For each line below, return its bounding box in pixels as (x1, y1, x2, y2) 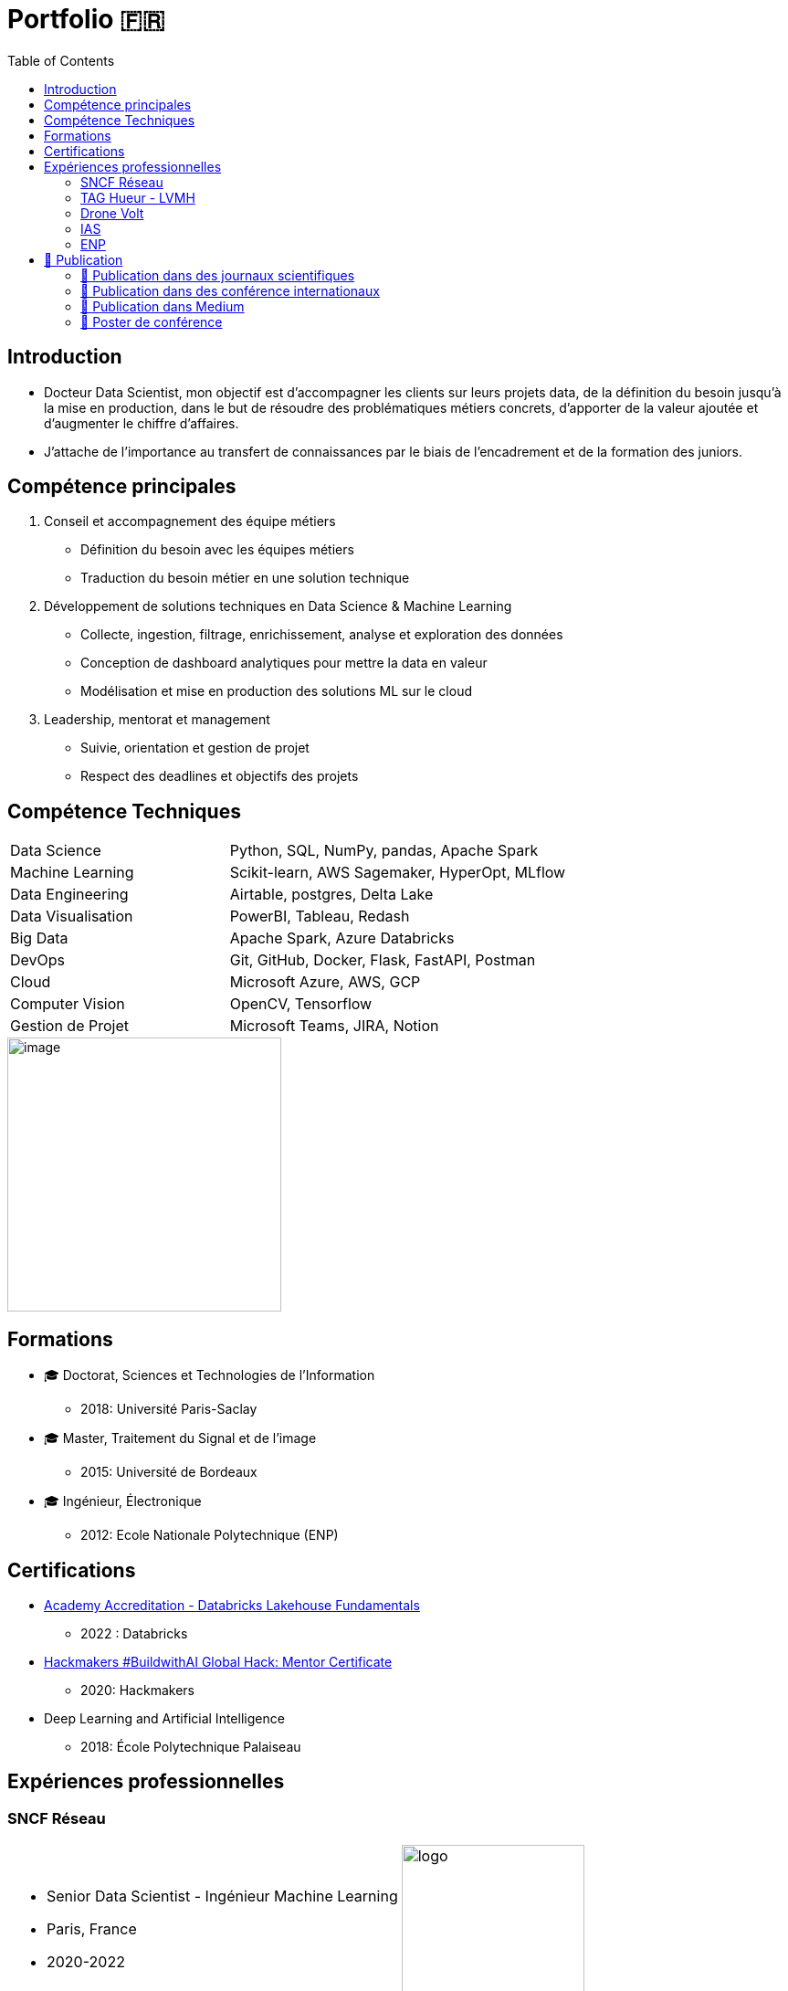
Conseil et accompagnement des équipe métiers (44, 513, 336, 530)
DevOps (10, 951, 66, 970)
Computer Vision (10, 995, 125, 1014)
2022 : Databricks (80, 1625, 188, 1641)
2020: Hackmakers (80, 1681, 194, 1698)
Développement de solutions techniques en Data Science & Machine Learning (44, 598, 512, 615)
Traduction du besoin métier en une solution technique (80, 570, 410, 586)
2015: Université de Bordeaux (80, 1464, 257, 1480)
